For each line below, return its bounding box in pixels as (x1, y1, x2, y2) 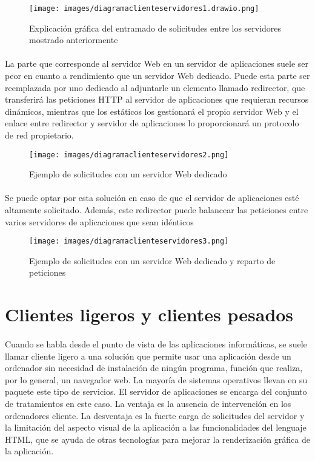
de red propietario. (5, 129, 74, 141)
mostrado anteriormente (29, 33, 118, 46)
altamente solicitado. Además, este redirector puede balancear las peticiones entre (5, 203, 308, 216)
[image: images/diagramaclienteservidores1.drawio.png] (29, 4, 259, 13)
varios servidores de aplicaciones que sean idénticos (5, 215, 194, 228)
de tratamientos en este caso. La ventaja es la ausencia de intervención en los (5, 397, 291, 409)
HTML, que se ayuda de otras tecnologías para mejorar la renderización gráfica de (5, 432, 310, 445)
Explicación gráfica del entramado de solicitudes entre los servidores (29, 21, 282, 34)
